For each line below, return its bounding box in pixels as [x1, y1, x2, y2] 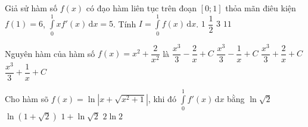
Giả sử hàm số [5, 2, 58, 14]
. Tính [113, 17, 136, 30]
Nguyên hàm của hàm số [5, 47, 95, 59]
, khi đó [148, 92, 176, 104]
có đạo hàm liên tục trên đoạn [86, 2, 197, 14]
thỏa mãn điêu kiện [225, 2, 296, 14]
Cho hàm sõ [5, 92, 49, 104]
